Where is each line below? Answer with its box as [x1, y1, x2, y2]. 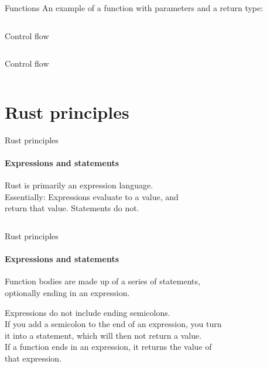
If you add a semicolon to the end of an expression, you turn [5, 318, 222, 330]
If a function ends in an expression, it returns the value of [5, 341, 212, 353]
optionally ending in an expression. [5, 287, 130, 299]
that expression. [5, 352, 62, 364]
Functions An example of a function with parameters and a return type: [5, 2, 263, 13]
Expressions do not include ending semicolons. [5, 306, 170, 318]
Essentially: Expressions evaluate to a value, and [5, 190, 179, 202]
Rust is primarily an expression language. [5, 179, 153, 191]
